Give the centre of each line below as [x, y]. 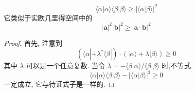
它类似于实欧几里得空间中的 [48, 17]
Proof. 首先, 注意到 [33, 43]
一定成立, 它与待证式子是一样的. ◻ [59, 84]
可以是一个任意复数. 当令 [66, 65]
